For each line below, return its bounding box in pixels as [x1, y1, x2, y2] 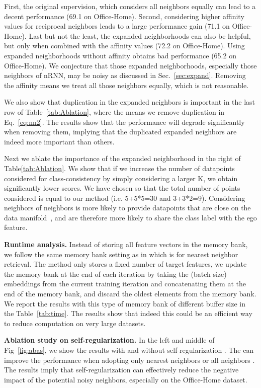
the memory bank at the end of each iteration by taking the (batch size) [4, 268, 227, 279]
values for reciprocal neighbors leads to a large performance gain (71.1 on [4, 21, 230, 31]
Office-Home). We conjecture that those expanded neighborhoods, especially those [4, 60, 257, 70]
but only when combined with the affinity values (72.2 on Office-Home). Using [4, 40, 245, 51]
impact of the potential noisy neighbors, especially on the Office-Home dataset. [4, 374, 247, 384]
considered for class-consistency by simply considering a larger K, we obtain [4, 173, 238, 183]
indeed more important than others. [4, 136, 115, 146]
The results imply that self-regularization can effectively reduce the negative [4, 364, 239, 375]
